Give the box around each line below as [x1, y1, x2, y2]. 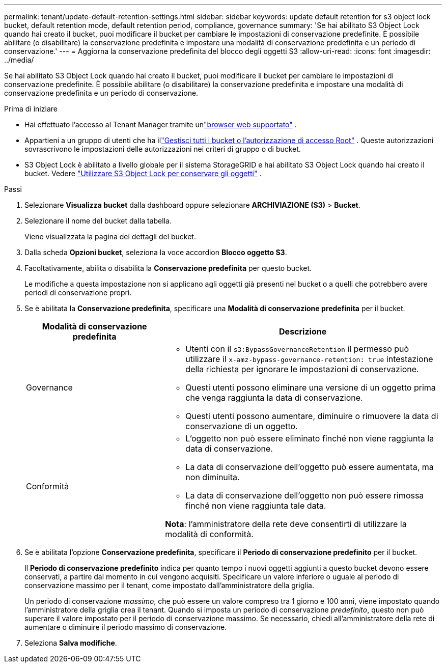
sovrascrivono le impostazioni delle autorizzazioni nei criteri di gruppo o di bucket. [24, 145, 301, 153]
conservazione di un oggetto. [185, 421, 298, 431]
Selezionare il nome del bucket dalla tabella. [24, 216, 172, 225]
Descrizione [279, 326, 327, 337]
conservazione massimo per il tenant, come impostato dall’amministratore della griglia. [24, 581, 314, 590]
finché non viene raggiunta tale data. [185, 501, 326, 511]
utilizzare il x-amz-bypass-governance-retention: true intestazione [185, 354, 433, 364]
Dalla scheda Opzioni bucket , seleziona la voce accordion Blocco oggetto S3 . [24, 248, 287, 257]
